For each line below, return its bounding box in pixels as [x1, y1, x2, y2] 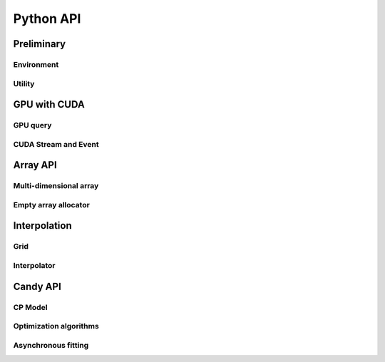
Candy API [13, 280, 62, 292]
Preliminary [13, 38, 66, 50]
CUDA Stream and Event [13, 139, 99, 149]
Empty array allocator [13, 200, 91, 210]
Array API [13, 159, 57, 171]
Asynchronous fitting [13, 340, 89, 350]
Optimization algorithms [13, 321, 99, 331]
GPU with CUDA [13, 98, 85, 110]
